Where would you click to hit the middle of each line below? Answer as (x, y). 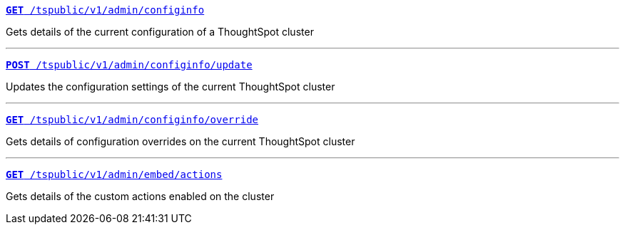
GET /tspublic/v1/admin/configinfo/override (132, 120)
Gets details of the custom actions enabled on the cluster (140, 196)
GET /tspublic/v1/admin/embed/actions (114, 174)
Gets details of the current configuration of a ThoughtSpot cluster (160, 32)
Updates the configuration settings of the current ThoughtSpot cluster (171, 87)
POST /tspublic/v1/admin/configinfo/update (129, 65)
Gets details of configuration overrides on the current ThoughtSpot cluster (181, 141)
